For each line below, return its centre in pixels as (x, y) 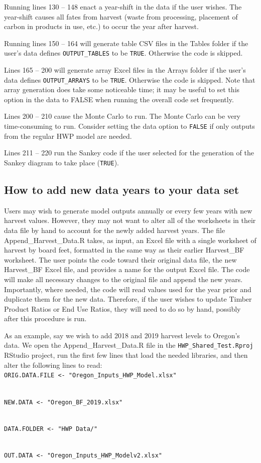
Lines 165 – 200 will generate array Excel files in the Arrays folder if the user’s (125, 70)
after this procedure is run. (45, 318)
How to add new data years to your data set (122, 189)
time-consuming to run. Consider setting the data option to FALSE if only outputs (129, 126)
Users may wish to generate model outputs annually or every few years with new (128, 210)
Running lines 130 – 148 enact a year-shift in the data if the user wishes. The (123, 7)
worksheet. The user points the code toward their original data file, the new (120, 259)
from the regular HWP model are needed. (68, 136)
